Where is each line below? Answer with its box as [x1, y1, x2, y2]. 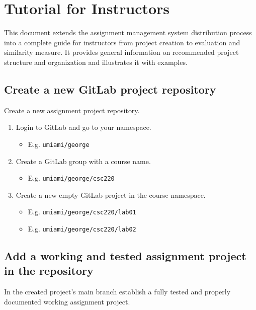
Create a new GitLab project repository [4, 81, 216, 97]
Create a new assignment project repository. [4, 105, 140, 115]
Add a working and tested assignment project [4, 248, 246, 264]
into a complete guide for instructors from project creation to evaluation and [4, 37, 240, 47]
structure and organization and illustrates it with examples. [4, 56, 188, 67]
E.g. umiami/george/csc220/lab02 [28, 223, 136, 234]
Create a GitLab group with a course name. [16, 156, 151, 166]
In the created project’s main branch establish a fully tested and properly [4, 286, 231, 297]
